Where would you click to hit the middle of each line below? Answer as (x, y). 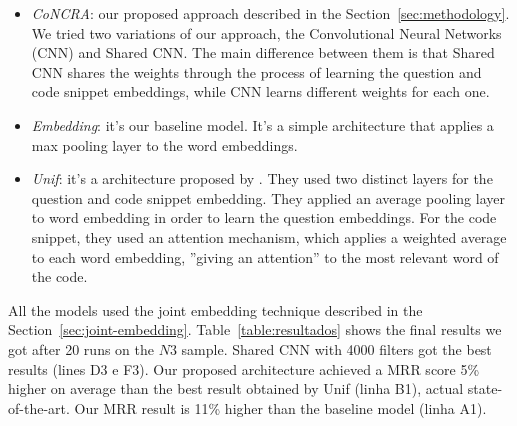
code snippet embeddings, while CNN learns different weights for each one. (260, 91)
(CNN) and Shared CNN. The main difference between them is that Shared (263, 52)
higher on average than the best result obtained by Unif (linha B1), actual (236, 388)
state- (485, 388)
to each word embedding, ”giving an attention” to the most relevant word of (265, 256)
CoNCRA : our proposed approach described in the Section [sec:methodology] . (270, 13)
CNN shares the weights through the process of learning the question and (256, 71)
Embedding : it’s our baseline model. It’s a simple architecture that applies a (262, 124)
